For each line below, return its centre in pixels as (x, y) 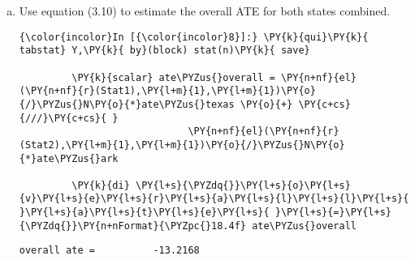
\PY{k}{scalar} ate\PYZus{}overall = (173, 77)
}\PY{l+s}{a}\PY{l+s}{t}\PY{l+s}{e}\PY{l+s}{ (144, 213)
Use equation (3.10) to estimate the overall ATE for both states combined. (205, 11)
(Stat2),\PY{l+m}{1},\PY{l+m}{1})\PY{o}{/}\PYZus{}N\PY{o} (182, 145)
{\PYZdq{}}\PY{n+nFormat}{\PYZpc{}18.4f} (132, 226)
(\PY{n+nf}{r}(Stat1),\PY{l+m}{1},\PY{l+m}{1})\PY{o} (167, 91)
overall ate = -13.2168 (109, 251)
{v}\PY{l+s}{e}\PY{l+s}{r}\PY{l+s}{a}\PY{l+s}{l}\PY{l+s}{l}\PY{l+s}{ (214, 199)
